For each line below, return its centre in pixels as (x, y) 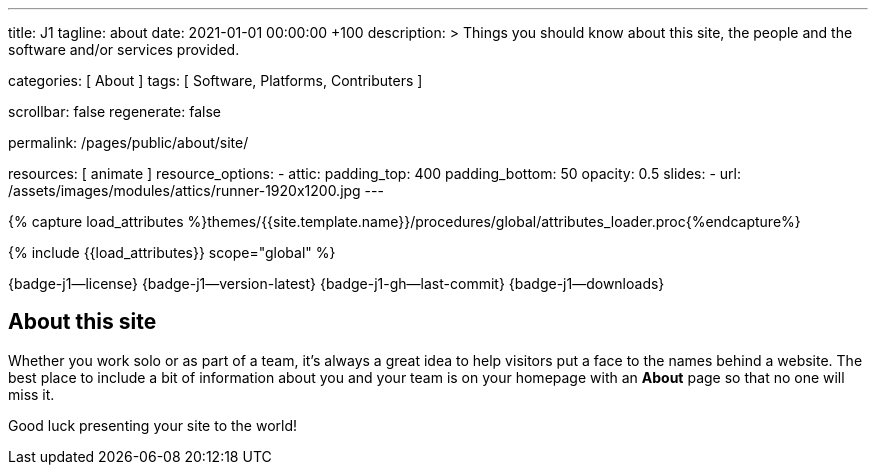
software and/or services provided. (124, 49)
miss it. (31, 394)
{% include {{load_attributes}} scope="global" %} (172, 252)
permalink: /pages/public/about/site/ (128, 142)
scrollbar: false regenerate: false (114, 111)
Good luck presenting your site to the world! (153, 425)
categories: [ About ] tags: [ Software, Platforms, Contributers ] (215, 80)
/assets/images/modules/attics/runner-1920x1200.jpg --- (196, 190)
